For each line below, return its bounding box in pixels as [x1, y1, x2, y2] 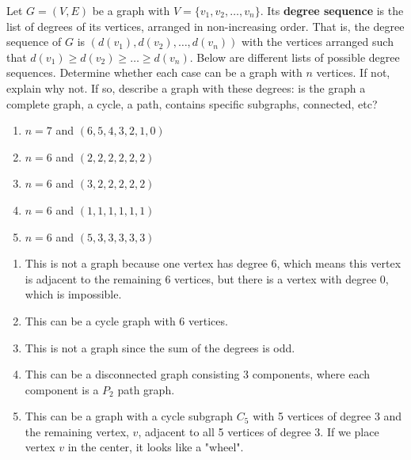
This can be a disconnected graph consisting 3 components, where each [25, 366, 370, 382]
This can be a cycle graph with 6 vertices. [25, 312, 228, 329]
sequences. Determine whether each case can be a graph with [6, 64, 303, 81]
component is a [25, 381, 99, 397]
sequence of [6, 33, 62, 50]
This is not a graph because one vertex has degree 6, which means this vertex [25, 255, 401, 272]
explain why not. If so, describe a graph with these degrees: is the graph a [6, 79, 366, 96]
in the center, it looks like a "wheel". [67, 439, 244, 455]
